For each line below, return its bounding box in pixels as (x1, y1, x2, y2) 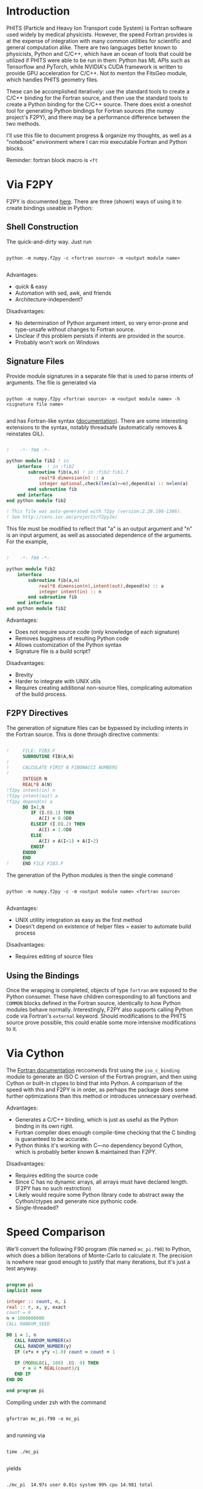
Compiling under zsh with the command (6, 1399, 106, 1406)
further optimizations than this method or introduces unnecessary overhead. (6, 1092, 198, 1100)
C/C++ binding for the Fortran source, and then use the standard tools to (6, 94, 188, 101)
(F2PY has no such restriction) (15, 1184, 92, 1191)
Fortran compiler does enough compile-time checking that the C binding (15, 1128, 196, 1136)
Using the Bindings (6, 970, 80, 981)
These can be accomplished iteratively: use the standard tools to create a (6, 87, 190, 95)
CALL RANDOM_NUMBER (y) (14, 1343, 72, 1349)
